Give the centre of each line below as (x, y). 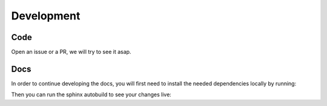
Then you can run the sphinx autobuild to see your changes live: (91, 94)
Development (46, 16)
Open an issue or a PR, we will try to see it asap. (71, 52)
